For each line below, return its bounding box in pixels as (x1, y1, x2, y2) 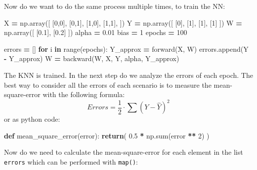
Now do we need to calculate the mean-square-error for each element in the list (4, 147, 243, 157)
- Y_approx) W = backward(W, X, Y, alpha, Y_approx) (4, 53, 179, 64)
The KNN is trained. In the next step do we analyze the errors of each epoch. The (4, 69, 253, 80)
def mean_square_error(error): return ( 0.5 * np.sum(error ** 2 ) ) (4, 130, 210, 140)
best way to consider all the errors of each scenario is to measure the (4, 79, 212, 90)
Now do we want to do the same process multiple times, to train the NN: (4, 1, 225, 11)
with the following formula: (43, 89, 125, 100)
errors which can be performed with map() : (4, 157, 138, 167)
